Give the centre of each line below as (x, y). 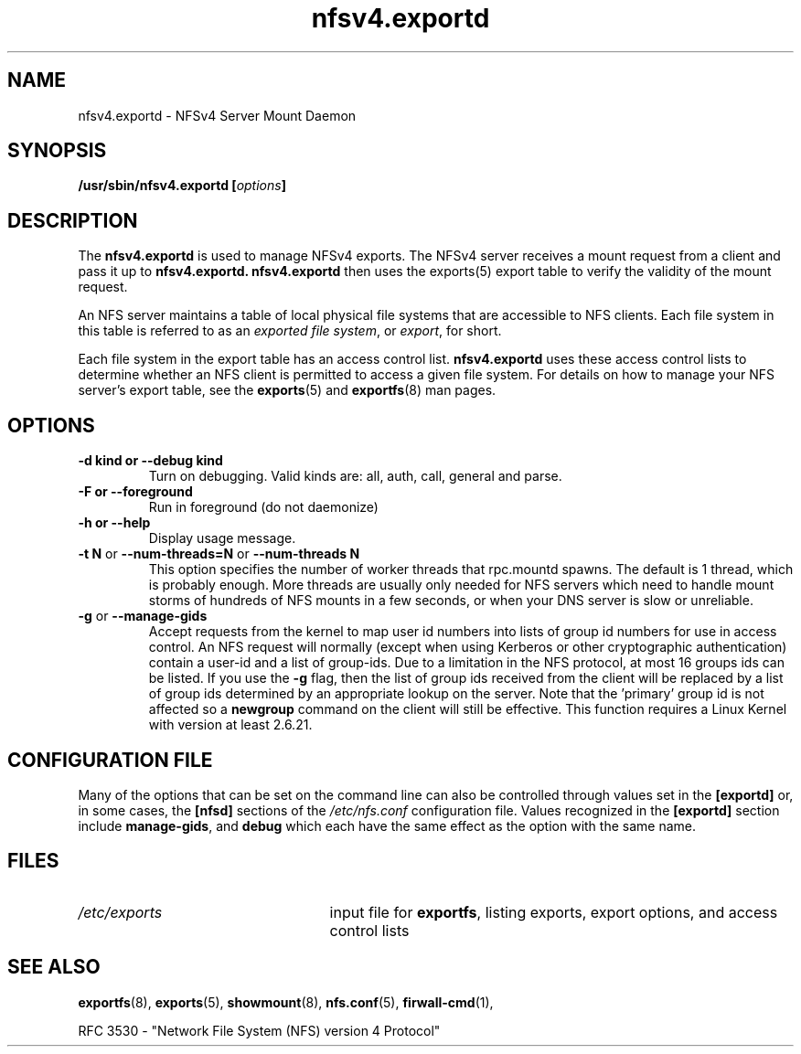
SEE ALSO (54, 967)
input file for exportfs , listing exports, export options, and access (554, 912)
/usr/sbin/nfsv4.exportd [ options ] (182, 186)
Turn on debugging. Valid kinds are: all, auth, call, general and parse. (355, 476)
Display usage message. (222, 538)
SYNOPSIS (57, 151)
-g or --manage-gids (143, 616)
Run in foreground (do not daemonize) (263, 507)
